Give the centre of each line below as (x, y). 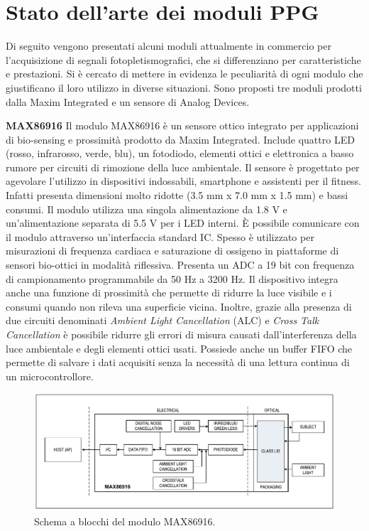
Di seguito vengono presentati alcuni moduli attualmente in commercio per (169, 46)
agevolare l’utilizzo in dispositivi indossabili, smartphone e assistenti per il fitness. (184, 181)
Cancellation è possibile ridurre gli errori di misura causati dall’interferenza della (181, 334)
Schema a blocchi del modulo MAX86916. (125, 521)
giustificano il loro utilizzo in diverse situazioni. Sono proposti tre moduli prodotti (184, 87)
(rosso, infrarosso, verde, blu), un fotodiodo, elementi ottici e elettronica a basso (180, 153)
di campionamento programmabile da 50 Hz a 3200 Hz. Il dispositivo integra (172, 278)
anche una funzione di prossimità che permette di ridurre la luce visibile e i (169, 293)
